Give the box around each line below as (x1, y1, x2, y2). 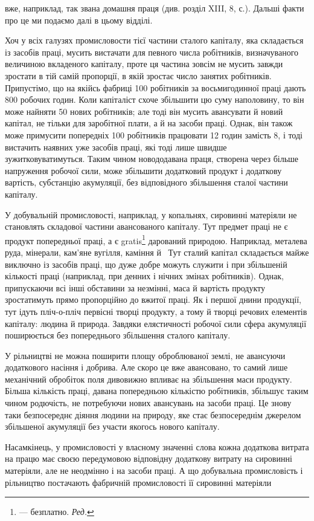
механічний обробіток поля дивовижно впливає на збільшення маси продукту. (5, 372, 292, 385)
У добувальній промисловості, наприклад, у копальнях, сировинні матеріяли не (5, 208, 297, 221)
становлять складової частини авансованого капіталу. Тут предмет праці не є (5, 220, 288, 233)
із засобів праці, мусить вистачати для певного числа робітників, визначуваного (5, 45, 299, 58)
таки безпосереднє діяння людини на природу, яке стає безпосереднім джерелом (5, 408, 301, 421)
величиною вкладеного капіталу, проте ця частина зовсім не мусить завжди (5, 57, 283, 70)
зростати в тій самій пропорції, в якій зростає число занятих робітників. (5, 69, 272, 82)
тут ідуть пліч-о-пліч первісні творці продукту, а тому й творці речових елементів (5, 305, 307, 317)
